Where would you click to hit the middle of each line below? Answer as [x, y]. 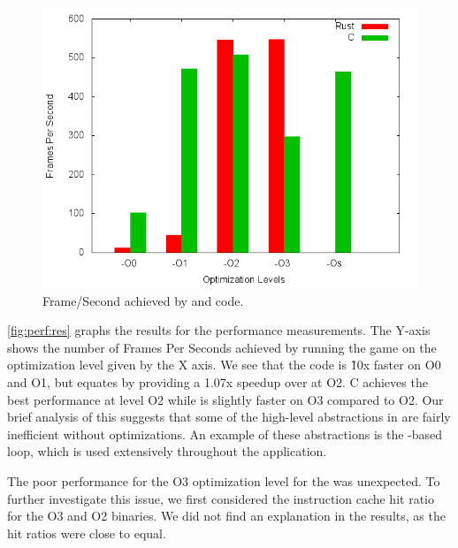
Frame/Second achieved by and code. [143, 300]
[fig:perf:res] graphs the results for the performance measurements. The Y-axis [219, 330]
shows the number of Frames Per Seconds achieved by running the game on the [222, 347]
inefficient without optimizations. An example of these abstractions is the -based [225, 434]
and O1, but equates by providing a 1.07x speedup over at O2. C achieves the [218, 381]
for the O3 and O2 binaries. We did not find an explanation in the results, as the [226, 516]
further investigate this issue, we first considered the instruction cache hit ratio [221, 498]
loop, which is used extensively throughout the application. [167, 451]
